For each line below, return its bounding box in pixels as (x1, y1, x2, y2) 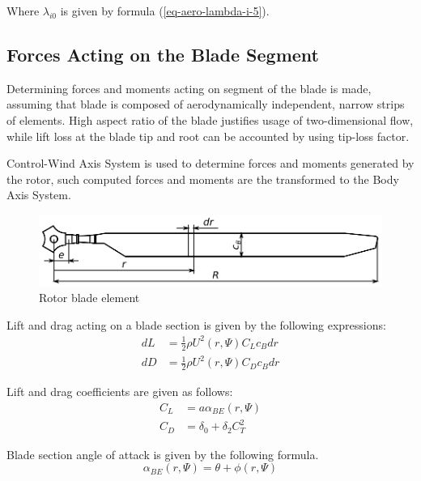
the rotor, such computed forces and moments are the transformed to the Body (6, 170, 399, 187)
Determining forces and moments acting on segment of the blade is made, (6, 79, 372, 96)
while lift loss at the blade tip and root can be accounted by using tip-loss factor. (6, 127, 410, 144)
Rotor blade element (39, 289, 140, 306)
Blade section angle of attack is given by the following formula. (6, 445, 319, 462)
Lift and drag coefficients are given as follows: (6, 383, 233, 400)
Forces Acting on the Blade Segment (6, 41, 319, 66)
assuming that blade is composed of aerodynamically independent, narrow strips (6, 96, 405, 113)
